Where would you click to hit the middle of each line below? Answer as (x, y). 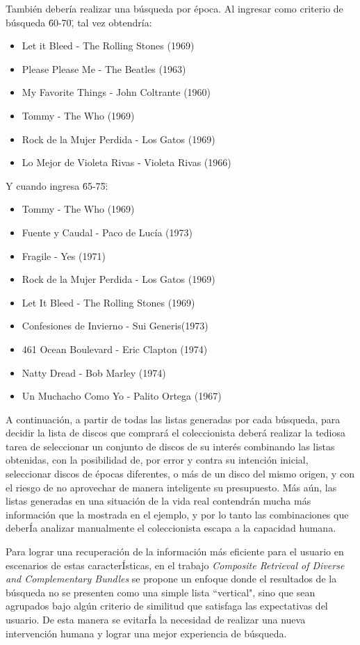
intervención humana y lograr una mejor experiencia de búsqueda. (146, 633)
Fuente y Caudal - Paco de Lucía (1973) (107, 232)
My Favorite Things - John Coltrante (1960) (116, 92)
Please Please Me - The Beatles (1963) (104, 68)
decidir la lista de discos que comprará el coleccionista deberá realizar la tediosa (176, 433)
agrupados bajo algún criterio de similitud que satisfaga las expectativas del (167, 606)
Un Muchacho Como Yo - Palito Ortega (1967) (122, 396)
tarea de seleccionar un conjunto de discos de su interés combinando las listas (170, 446)
